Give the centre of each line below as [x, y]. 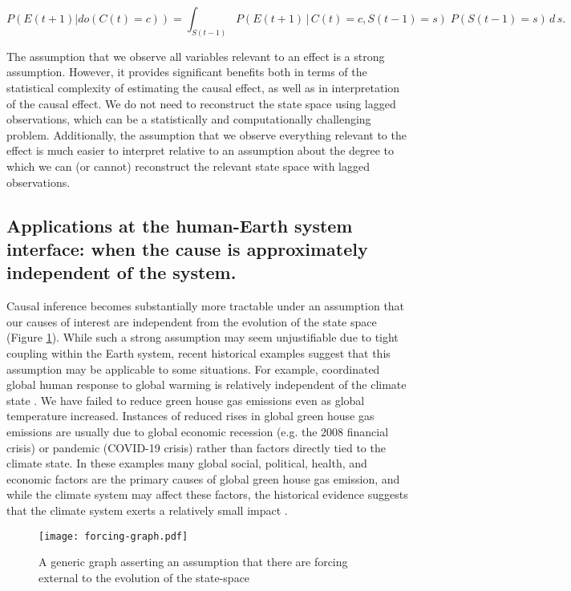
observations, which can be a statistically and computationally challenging [189, 119]
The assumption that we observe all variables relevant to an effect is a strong [196, 56]
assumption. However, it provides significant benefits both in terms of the [187, 72]
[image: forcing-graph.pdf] [113, 536]
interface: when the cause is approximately [187, 248]
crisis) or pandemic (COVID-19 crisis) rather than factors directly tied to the [196, 447]
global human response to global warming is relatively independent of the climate [207, 385]
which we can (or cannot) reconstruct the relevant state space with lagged [188, 166]
